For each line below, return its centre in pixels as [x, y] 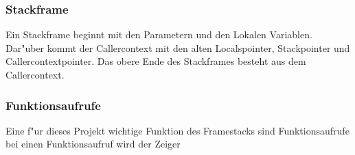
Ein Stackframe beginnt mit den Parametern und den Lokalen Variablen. [159, 34]
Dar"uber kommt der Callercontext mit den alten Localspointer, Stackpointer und [178, 47]
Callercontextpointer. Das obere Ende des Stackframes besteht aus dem [156, 61]
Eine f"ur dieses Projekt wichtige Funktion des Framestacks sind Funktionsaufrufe [177, 130]
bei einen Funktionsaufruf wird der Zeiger [93, 144]
